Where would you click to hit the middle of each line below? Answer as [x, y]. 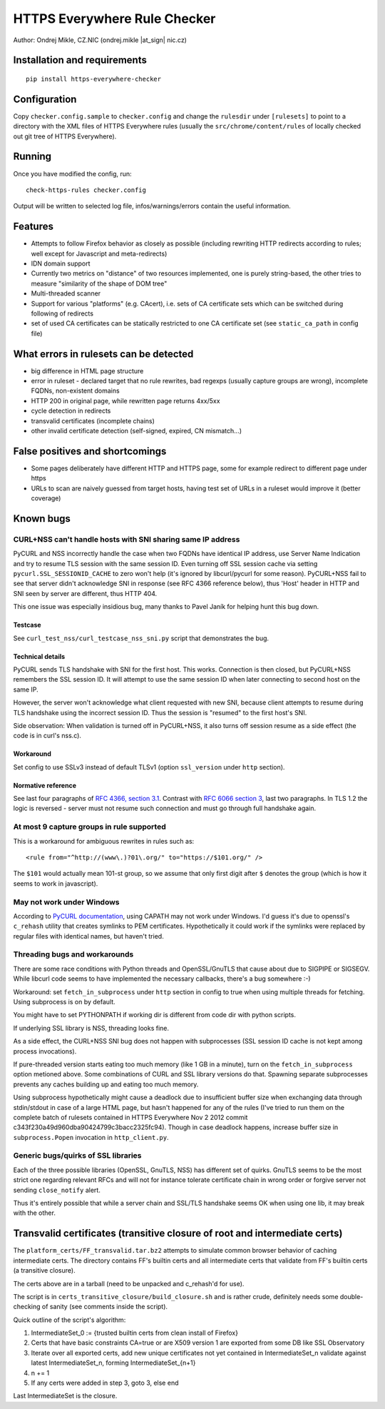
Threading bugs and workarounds [73, 954]
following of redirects [62, 313]
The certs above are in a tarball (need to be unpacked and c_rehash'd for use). [129, 1283]
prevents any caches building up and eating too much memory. [106, 1084]
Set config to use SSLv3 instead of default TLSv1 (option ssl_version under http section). [149, 767]
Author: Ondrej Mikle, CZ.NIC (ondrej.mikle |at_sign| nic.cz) [100, 40]
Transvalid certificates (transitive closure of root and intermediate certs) [178, 1234]
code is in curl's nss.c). [47, 736]
